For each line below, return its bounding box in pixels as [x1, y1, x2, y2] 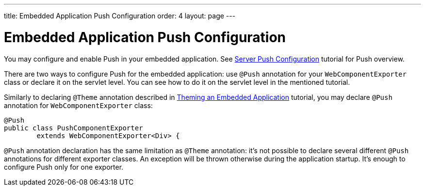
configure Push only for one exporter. [4, 162, 124, 171]
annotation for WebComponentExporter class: [4, 101, 153, 110]
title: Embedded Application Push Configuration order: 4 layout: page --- [4, 12, 236, 20]
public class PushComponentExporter [4, 124, 143, 132]
